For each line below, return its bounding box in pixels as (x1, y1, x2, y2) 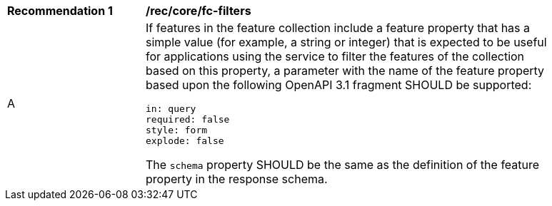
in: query (146, 103, 196, 114)
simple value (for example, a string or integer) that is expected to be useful (146, 35, 547, 49)
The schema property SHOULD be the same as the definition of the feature (146, 158, 540, 172)
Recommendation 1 (7, 4, 113, 18)
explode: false (146, 135, 224, 146)
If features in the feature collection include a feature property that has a (146, 21, 531, 35)
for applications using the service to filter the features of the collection (146, 49, 525, 63)
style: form (146, 125, 208, 135)
